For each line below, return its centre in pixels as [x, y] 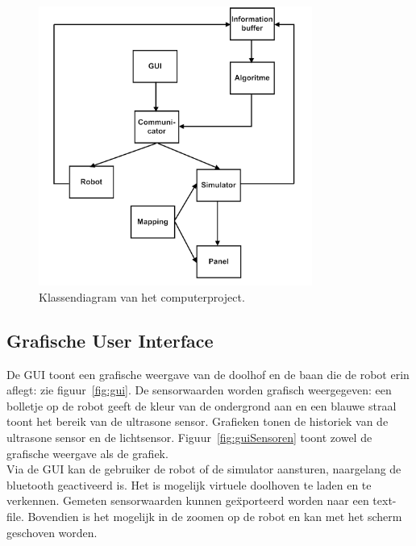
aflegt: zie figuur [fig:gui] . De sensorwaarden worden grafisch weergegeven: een [199, 390]
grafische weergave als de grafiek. [87, 453]
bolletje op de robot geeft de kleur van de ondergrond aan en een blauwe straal [202, 405]
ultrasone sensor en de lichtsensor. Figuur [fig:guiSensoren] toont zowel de [189, 438]
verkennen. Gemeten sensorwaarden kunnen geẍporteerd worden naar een [188, 500]
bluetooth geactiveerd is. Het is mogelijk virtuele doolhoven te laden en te [189, 484]
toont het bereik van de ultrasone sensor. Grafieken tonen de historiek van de [198, 421]
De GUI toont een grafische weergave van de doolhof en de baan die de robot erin [208, 374]
